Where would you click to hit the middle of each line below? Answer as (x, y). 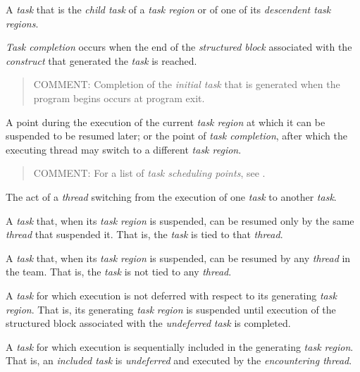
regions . (22, 23)
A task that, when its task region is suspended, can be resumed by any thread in (178, 258)
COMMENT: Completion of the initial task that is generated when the (187, 84)
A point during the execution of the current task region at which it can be (166, 122)
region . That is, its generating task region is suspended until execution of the (171, 309)
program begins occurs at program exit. (119, 98)
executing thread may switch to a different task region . (124, 149)
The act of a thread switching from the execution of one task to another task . (171, 196)
